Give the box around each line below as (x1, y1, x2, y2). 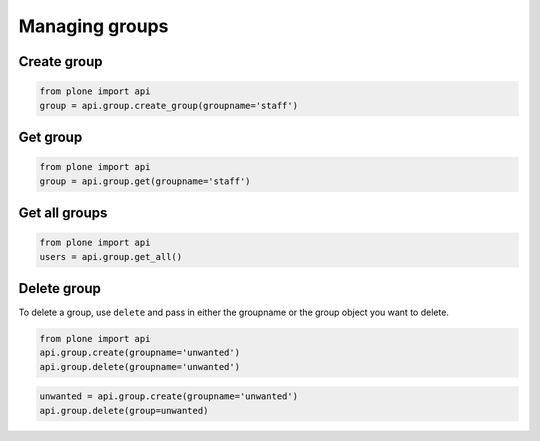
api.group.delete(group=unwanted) (39, 405, 209, 416)
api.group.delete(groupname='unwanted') (39, 361, 240, 372)
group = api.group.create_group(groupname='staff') (39, 100, 299, 111)
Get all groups (18, 204, 108, 221)
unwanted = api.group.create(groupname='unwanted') (39, 391, 299, 402)
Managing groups (18, 15, 169, 37)
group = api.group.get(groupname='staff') (39, 175, 251, 187)
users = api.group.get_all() (39, 251, 183, 262)
